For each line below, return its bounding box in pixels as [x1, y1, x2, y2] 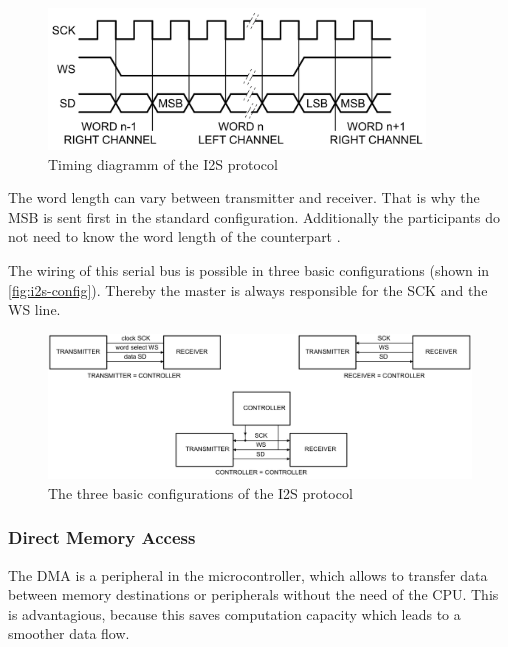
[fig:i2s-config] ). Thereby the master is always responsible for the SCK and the [8, 279, 488, 300]
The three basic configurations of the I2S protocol [48, 482, 353, 503]
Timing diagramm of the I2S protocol [48, 153, 278, 174]
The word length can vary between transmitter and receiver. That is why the [8, 187, 480, 208]
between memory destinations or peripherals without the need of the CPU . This [8, 584, 499, 605]
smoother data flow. [8, 623, 130, 644]
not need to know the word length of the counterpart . [8, 226, 341, 247]
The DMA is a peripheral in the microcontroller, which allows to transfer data [8, 564, 488, 585]
